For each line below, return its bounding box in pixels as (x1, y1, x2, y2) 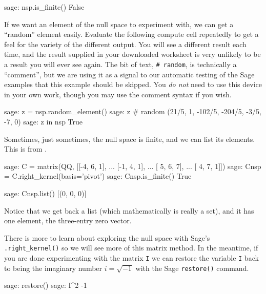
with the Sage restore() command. (135, 262, 249, 273)
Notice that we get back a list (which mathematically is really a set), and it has (4, 205, 254, 216)
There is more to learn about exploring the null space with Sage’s (4, 232, 210, 243)
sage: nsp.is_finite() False (4, 2, 85, 12)
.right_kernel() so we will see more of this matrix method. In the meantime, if (4, 242, 258, 253)
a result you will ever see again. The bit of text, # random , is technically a (4, 58, 237, 69)
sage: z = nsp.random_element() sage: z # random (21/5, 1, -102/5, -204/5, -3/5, (4, 106, 261, 117)
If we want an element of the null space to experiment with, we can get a (4, 18, 234, 29)
